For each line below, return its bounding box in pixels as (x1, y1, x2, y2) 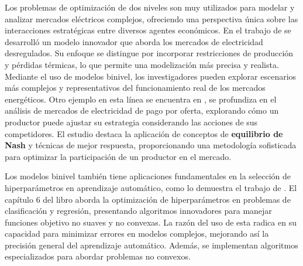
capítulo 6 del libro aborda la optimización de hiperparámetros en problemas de (5, 193, 291, 205)
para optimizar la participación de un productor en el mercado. (5, 150, 232, 162)
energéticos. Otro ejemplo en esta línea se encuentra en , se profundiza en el (5, 93, 277, 105)
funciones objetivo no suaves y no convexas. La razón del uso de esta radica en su (5, 216, 297, 228)
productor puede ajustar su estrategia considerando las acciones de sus (5, 115, 258, 128)
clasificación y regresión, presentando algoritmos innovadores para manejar (5, 204, 272, 217)
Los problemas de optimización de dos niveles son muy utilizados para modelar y (5, 1, 295, 13)
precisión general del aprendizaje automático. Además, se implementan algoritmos (5, 238, 298, 251)
